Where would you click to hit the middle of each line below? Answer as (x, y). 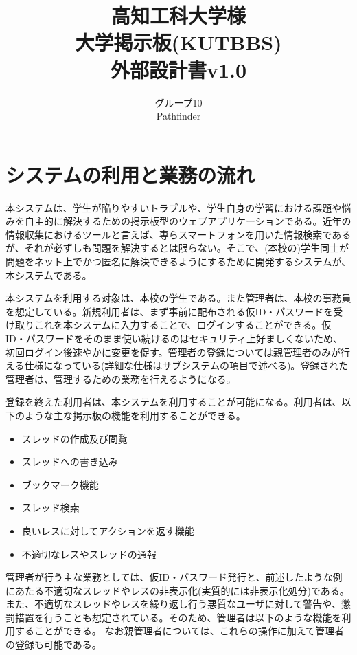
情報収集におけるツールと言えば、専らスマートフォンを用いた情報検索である (178, 234)
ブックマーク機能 (60, 484)
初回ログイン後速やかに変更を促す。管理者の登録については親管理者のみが (173, 352)
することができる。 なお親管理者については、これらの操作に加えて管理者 (179, 631)
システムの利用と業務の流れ (130, 174)
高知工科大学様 (178, 15)
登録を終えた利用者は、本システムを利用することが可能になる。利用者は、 (174, 402)
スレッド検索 (50, 508)
